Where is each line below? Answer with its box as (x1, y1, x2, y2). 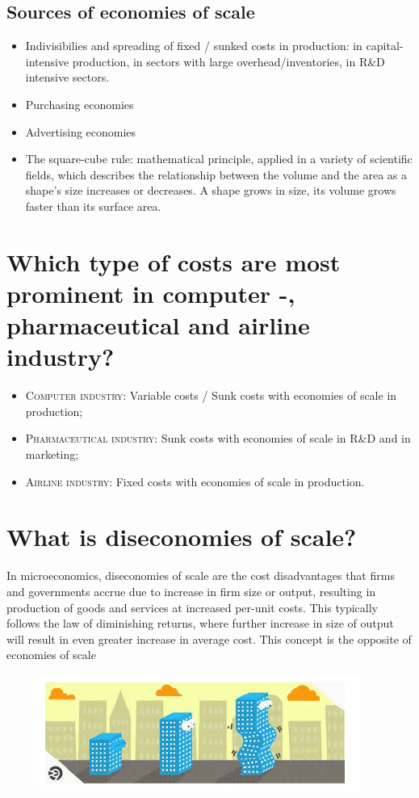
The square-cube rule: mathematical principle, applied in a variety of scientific (25, 150, 413, 167)
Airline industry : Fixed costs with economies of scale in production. (25, 472, 365, 489)
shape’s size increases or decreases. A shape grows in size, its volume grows (25, 182, 396, 199)
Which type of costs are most (6, 245, 341, 278)
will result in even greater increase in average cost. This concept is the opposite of (6, 630, 412, 647)
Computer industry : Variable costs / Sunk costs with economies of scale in (25, 387, 397, 404)
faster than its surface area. (25, 197, 161, 214)
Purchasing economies (25, 95, 134, 112)
